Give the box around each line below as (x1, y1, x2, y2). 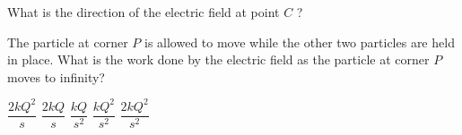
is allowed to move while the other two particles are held (144, 32, 455, 51)
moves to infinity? (7, 67, 105, 86)
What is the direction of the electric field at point (7, 3, 280, 21)
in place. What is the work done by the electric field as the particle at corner (7, 50, 430, 69)
